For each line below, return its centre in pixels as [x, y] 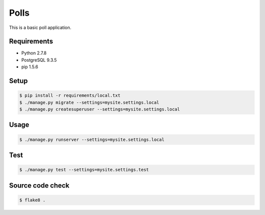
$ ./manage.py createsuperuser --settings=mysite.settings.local [100, 109]
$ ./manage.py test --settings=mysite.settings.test [84, 170]
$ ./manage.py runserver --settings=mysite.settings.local [92, 139]
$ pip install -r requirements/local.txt [70, 95]
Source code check [39, 185]
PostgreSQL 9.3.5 [39, 60]
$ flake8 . [32, 200]
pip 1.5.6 [30, 67]
